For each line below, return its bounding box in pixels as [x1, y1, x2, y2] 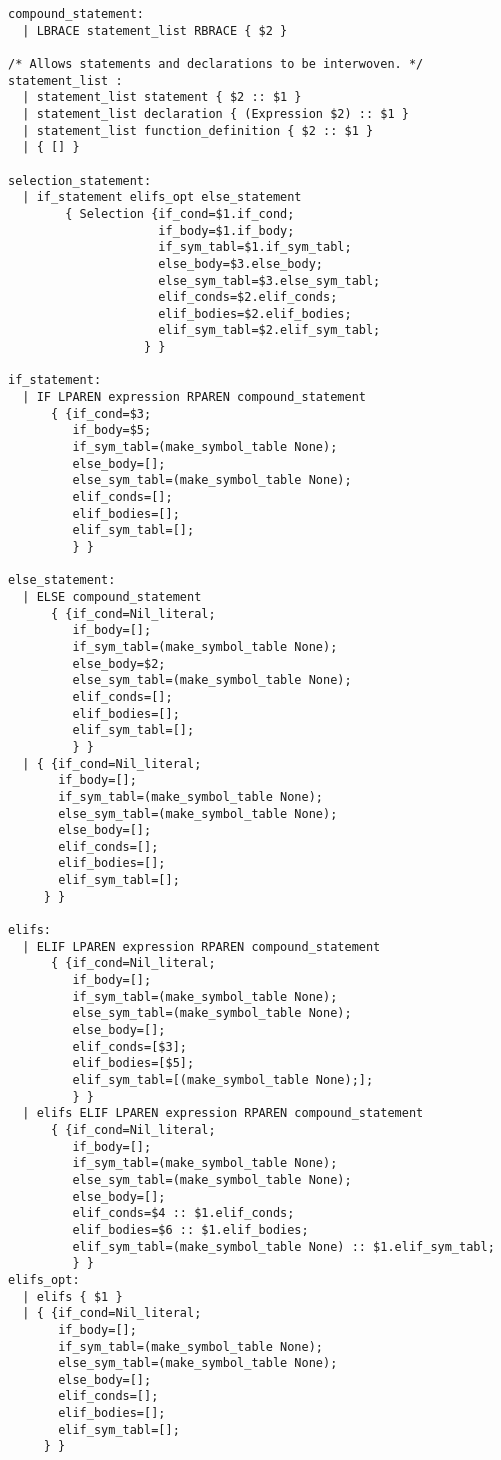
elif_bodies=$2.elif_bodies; [158, 306, 352, 321]
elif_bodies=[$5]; [72, 1056, 195, 1071]
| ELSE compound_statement [22, 589, 202, 604]
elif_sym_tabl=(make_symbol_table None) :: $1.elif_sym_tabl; [72, 1239, 495, 1254]
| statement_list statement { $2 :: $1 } [22, 90, 302, 105]
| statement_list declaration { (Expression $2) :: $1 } [22, 106, 409, 121]
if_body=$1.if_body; [158, 223, 295, 238]
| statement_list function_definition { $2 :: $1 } [22, 123, 374, 138]
